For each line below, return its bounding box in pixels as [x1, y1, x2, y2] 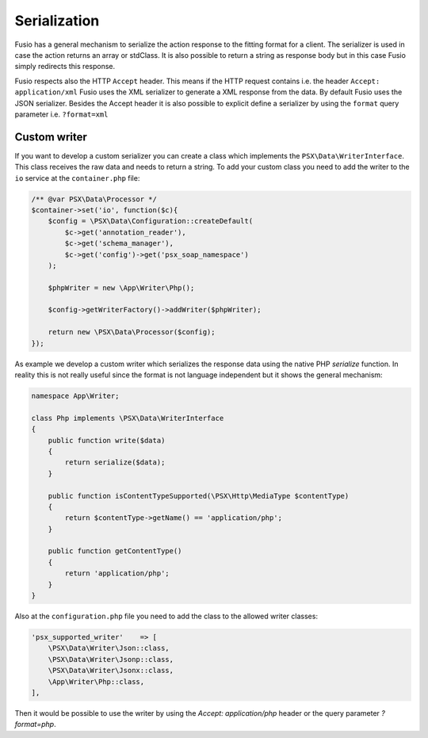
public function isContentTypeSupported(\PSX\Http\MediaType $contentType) [48, 491, 350, 500]
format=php [14, 720, 55, 729]
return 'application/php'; [64, 569, 170, 578]
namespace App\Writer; [31, 392, 120, 400]
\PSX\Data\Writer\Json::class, [48, 644, 170, 653]
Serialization [14, 12, 100, 29]
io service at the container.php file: [14, 173, 140, 182]
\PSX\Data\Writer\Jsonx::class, [48, 666, 174, 675]
